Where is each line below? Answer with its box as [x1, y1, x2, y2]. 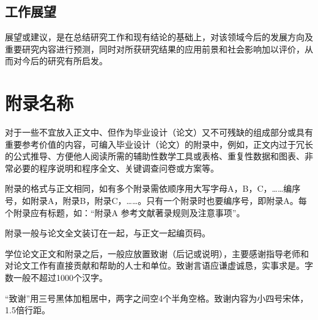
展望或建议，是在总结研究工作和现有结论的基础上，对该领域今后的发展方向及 [5, 31, 313, 43]
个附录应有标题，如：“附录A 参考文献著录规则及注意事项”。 [5, 206, 245, 219]
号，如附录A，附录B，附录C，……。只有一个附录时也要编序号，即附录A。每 [5, 194, 307, 207]
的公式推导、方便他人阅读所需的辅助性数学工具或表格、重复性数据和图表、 [5, 150, 305, 162]
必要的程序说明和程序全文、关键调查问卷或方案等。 [13, 161, 219, 174]
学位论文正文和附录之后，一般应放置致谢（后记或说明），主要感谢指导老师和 [5, 247, 309, 260]
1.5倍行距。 [5, 304, 50, 316]
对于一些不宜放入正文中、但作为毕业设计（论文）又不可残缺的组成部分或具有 [5, 126, 313, 139]
